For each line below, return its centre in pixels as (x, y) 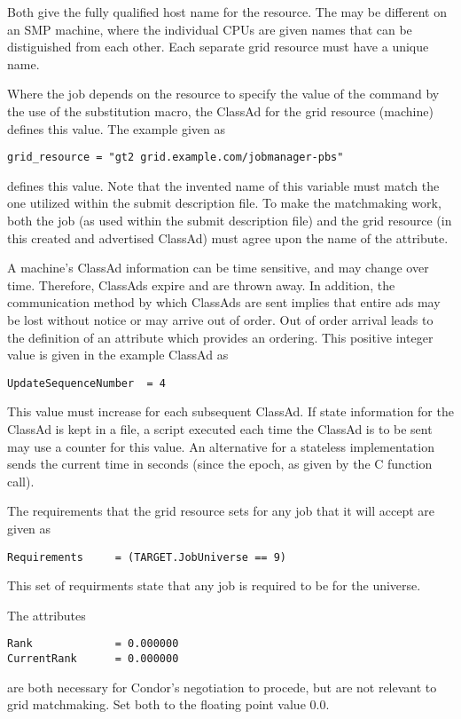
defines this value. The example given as (116, 128)
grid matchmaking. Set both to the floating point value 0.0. (168, 704)
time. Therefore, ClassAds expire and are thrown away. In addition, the (201, 284)
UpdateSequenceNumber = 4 (86, 383)
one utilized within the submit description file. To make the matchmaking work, (224, 203)
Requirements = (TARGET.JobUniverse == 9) (147, 557)
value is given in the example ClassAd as (118, 355)
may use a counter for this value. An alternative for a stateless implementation (221, 446)
